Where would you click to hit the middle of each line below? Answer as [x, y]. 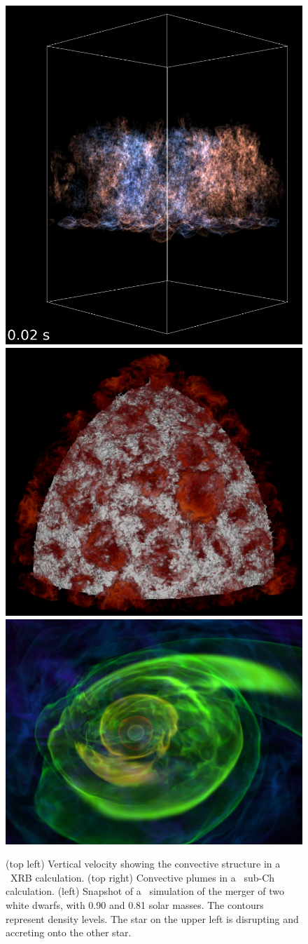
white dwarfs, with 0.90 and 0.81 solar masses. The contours [135, 904]
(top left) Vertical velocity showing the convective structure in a [143, 864]
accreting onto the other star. [69, 932]
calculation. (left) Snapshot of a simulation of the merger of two [145, 891]
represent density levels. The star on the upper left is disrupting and [152, 918]
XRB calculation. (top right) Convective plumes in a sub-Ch [142, 877]
